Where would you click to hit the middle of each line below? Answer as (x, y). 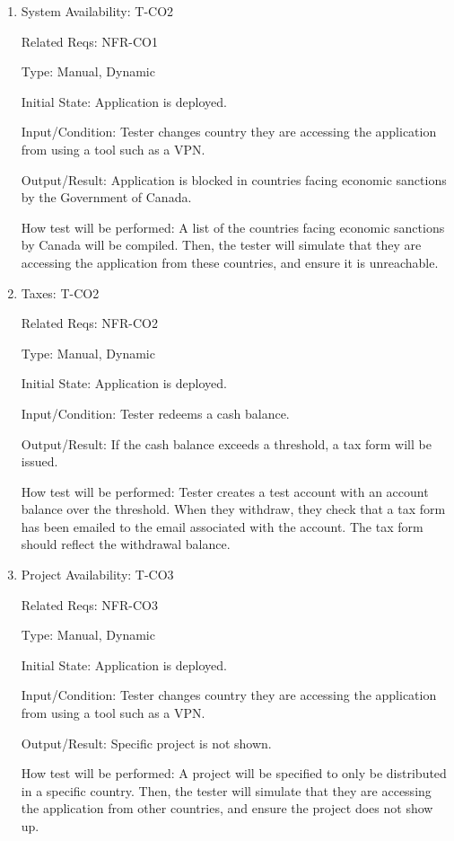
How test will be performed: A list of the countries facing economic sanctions (233, 227)
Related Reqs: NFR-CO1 (89, 41)
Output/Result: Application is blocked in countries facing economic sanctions (234, 179)
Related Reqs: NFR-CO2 (89, 323)
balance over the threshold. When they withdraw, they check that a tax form (233, 509)
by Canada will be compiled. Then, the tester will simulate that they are (221, 245)
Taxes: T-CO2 (60, 292)
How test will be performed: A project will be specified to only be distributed (234, 773)
